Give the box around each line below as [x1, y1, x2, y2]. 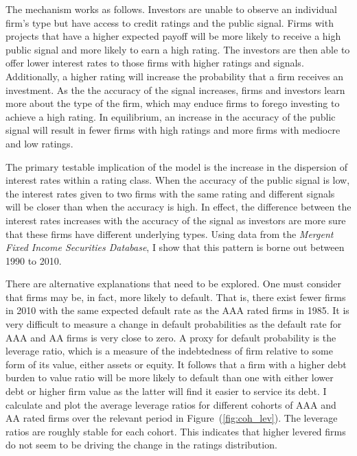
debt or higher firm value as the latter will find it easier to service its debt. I [5, 384, 327, 398]
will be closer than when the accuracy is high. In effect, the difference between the [5, 200, 352, 214]
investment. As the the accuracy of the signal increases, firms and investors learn [5, 82, 345, 97]
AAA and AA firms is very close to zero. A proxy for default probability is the [5, 330, 336, 344]
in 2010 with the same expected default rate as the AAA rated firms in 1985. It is [5, 303, 349, 317]
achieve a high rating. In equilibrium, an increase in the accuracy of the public [5, 109, 336, 123]
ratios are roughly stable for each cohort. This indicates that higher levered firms [5, 424, 346, 438]
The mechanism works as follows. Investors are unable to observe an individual [5, 2, 337, 16]
